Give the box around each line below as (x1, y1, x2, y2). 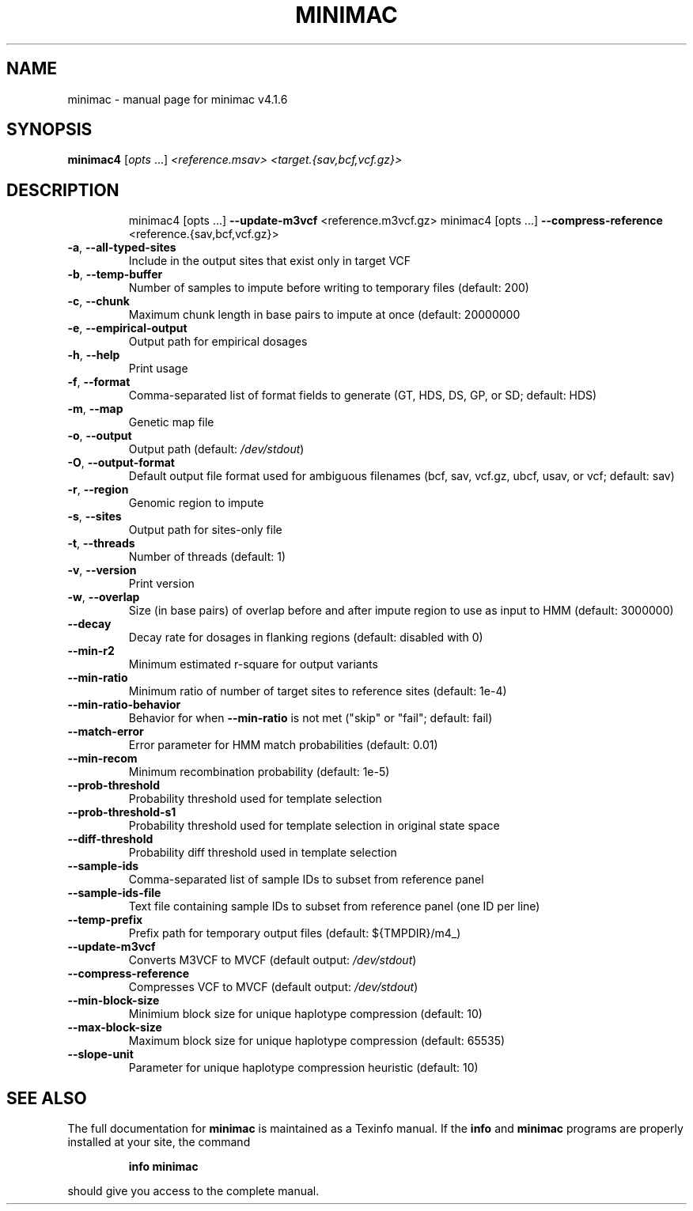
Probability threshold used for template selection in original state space (128, 819, 500, 833)
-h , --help (67, 348, 120, 362)
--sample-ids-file (67, 886, 161, 900)
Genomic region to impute (128, 496, 264, 510)
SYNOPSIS (6, 119, 93, 140)
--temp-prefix (67, 913, 143, 927)
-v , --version (67, 563, 137, 577)
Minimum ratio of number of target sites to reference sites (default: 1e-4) (128, 684, 507, 698)
